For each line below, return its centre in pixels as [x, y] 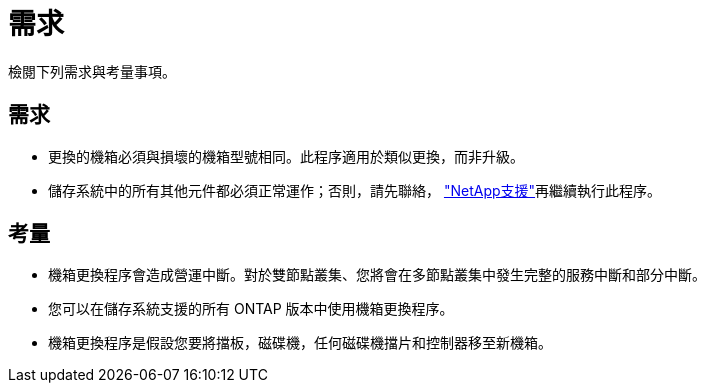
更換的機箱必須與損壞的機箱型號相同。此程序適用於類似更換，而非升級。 [286, 156]
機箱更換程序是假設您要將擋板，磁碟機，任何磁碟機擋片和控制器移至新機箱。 [300, 343]
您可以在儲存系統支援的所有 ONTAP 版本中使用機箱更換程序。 [251, 309]
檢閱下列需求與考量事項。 [92, 71]
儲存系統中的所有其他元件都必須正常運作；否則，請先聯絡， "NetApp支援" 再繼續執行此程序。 [355, 190]
